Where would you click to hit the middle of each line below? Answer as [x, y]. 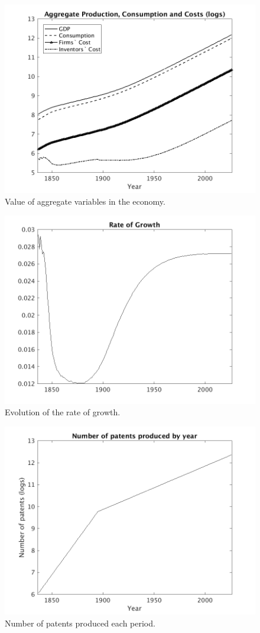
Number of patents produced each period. [80, 623]
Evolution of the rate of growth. [63, 412]
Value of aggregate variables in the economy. [85, 201]
